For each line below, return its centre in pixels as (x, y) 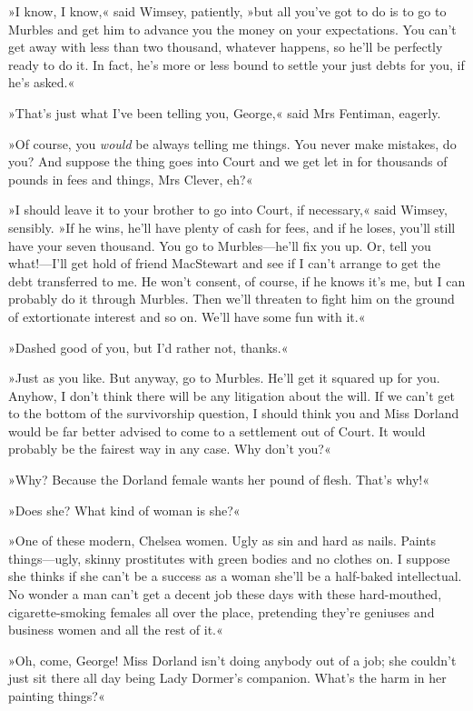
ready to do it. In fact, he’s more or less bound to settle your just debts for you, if (236, 64)
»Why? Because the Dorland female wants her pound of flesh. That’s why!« (219, 480)
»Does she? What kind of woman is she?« (124, 510)
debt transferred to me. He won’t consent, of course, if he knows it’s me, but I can (237, 280)
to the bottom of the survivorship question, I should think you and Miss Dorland (234, 413)
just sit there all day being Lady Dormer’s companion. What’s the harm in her (227, 678)
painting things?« (57, 696)
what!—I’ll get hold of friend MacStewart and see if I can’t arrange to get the (224, 263)
